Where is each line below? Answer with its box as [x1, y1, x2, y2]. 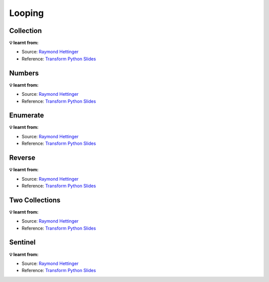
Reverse [9, 154, 36, 162]
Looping [9, 7, 44, 18]
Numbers [9, 69, 39, 77]
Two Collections [9, 196, 61, 204]
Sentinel [9, 238, 36, 247]
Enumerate [9, 111, 44, 120]
